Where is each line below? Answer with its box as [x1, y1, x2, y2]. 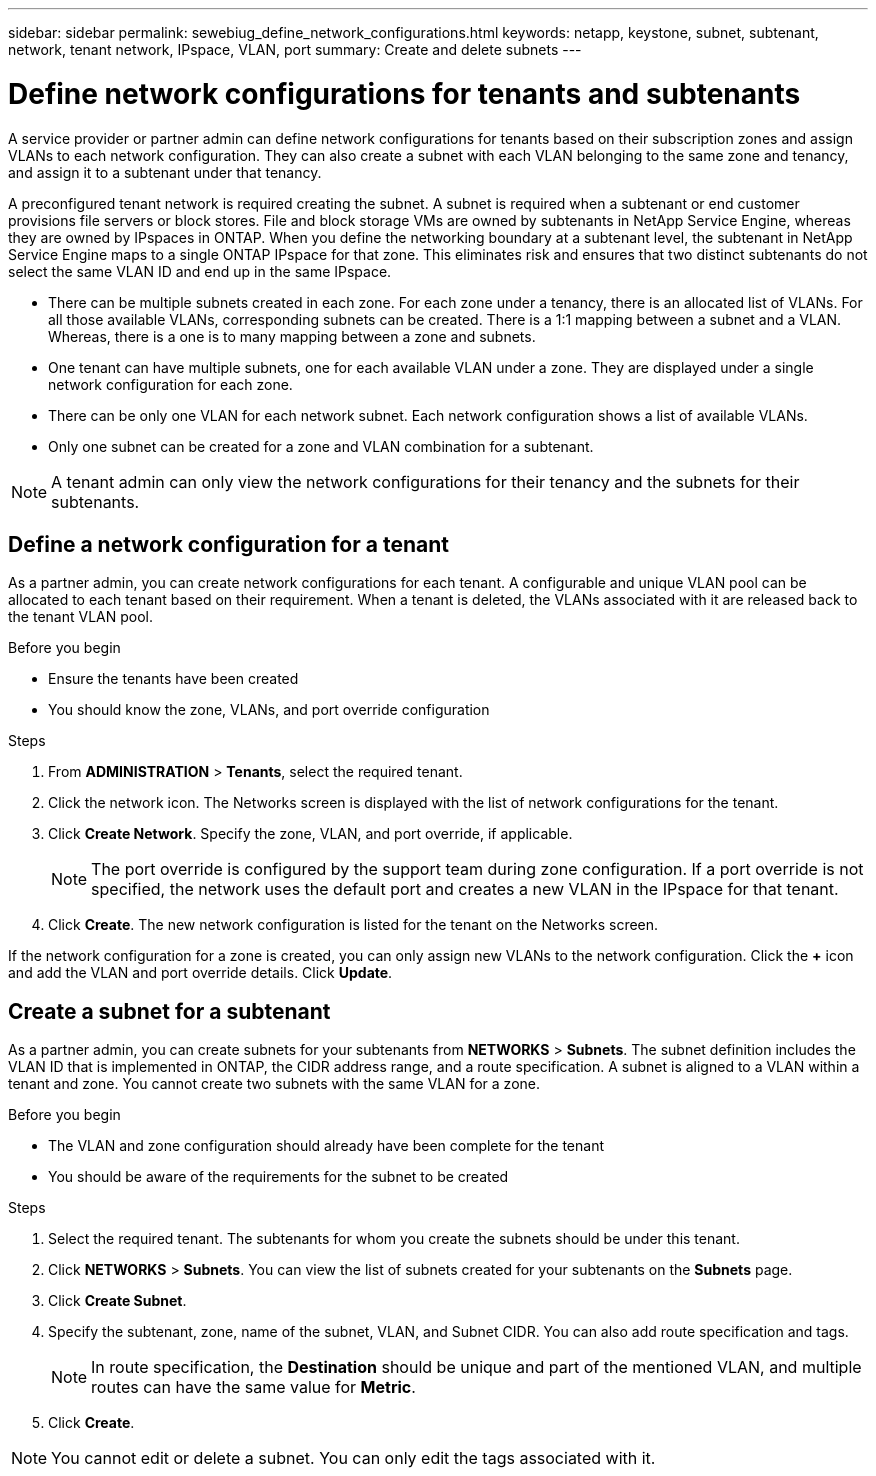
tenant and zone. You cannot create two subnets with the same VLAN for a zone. [8, 1075, 540, 1093]
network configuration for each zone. [48, 375, 293, 393]
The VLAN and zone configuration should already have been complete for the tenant [48, 1137, 604, 1155]
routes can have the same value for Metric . [91, 1377, 416, 1398]
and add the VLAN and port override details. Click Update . [8, 964, 393, 982]
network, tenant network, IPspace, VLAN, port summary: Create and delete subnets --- [8, 41, 582, 58]
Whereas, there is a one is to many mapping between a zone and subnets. [48, 327, 536, 345]
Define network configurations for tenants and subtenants [8, 76, 801, 111]
